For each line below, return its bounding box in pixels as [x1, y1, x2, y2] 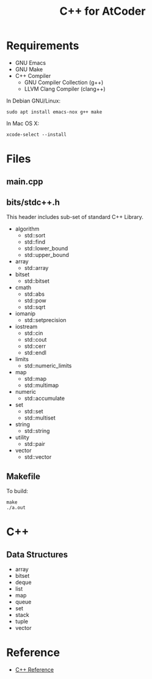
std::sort [24, 232, 46, 239]
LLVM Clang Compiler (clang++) [24, 85, 106, 93]
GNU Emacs [15, 59, 46, 66]
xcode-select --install [6, 131, 67, 137]
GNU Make [15, 66, 43, 73]
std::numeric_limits [24, 362, 72, 369]
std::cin [24, 329, 43, 337]
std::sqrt [24, 304, 46, 311]
